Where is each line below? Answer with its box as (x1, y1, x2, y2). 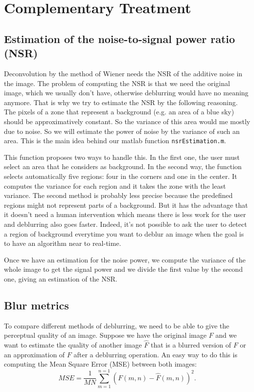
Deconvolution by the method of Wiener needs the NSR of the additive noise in (4, 68, 243, 78)
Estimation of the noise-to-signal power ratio (4, 31, 235, 46)
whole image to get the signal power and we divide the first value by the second (4, 264, 243, 274)
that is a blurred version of (151, 340, 231, 350)
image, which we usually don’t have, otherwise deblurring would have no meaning (4, 87, 249, 98)
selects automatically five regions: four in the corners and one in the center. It (4, 171, 237, 181)
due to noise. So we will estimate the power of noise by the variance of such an (4, 126, 240, 136)
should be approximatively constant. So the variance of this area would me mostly (4, 116, 251, 126)
